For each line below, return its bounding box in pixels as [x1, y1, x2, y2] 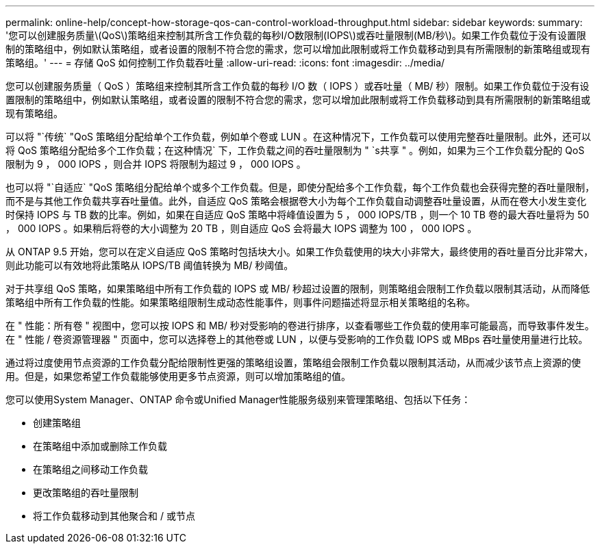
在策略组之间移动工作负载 [33, 463, 148, 475]
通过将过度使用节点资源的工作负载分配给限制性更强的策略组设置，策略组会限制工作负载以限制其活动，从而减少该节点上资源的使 [5, 357, 581, 368]
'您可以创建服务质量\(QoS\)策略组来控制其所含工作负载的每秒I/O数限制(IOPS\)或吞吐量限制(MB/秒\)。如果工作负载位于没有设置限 [5, 29, 586, 41]
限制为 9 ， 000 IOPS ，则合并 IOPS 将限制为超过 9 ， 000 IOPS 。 [5, 158, 306, 170]
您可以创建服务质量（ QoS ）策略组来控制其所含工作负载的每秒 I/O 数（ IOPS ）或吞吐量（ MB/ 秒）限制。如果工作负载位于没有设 [5, 80, 590, 92]
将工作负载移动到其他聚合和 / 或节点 [33, 510, 195, 522]
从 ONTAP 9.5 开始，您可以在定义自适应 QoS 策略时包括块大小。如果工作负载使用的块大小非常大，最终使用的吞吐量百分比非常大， [5, 246, 593, 257]
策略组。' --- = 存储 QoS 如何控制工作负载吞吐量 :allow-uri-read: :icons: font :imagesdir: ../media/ [5, 57, 445, 68]
